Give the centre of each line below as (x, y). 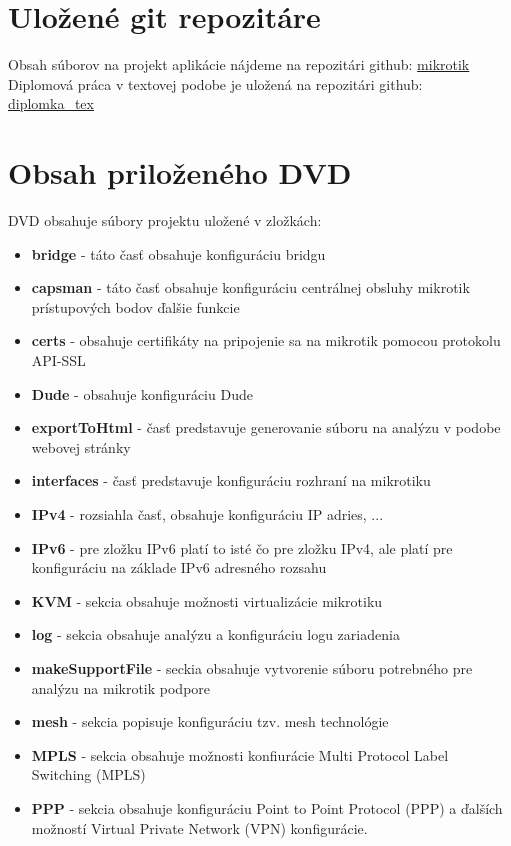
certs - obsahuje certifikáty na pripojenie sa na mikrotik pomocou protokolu (266, 340)
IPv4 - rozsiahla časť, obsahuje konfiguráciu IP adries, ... (207, 513)
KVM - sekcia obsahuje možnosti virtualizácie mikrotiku (207, 600)
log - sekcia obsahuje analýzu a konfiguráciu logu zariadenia (215, 634)
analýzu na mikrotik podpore (121, 687)
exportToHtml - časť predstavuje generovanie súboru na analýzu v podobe (266, 427)
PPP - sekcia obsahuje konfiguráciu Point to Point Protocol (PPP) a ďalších (267, 807)
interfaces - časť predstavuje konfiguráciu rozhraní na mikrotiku (231, 480)
